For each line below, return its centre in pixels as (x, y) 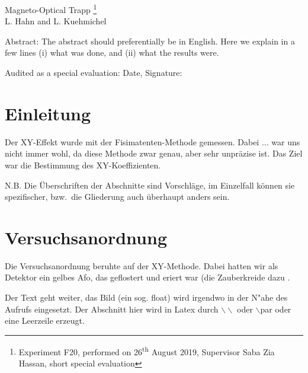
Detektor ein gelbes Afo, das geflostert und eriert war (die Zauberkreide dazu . (147, 277)
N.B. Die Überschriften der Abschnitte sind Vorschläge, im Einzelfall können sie (150, 185)
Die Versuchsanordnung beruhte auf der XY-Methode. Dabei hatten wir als (142, 265)
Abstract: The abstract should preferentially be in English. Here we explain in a (150, 41)
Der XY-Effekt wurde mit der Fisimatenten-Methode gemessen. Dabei (132, 141)
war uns (286, 141)
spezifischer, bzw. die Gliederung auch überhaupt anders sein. (117, 197)
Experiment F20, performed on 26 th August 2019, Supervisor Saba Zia (147, 350)
